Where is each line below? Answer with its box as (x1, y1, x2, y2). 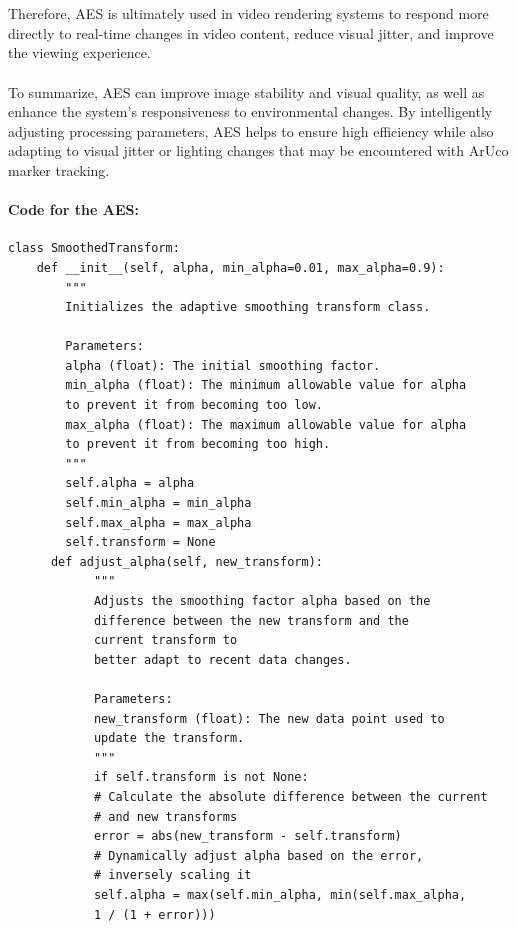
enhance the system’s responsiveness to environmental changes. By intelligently (8, 101, 493, 122)
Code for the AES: (8, 199, 139, 220)
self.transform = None (65, 535, 216, 550)
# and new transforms (93, 809, 238, 824)
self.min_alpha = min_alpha (65, 496, 252, 511)
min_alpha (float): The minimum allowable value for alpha (65, 378, 467, 393)
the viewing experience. (8, 42, 151, 63)
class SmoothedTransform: (8, 241, 180, 256)
